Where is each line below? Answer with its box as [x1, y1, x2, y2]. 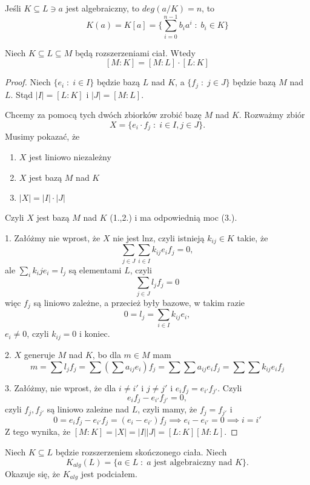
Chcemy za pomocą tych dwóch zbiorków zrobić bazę [5, 108, 202, 121]
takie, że [237, 231, 268, 244]
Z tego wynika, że [5, 425, 71, 438]
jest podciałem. [81, 467, 137, 480]
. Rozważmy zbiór [239, 108, 305, 121]
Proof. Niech [5, 76, 51, 88]
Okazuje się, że [5, 467, 61, 480]
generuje [24, 348, 55, 360]
